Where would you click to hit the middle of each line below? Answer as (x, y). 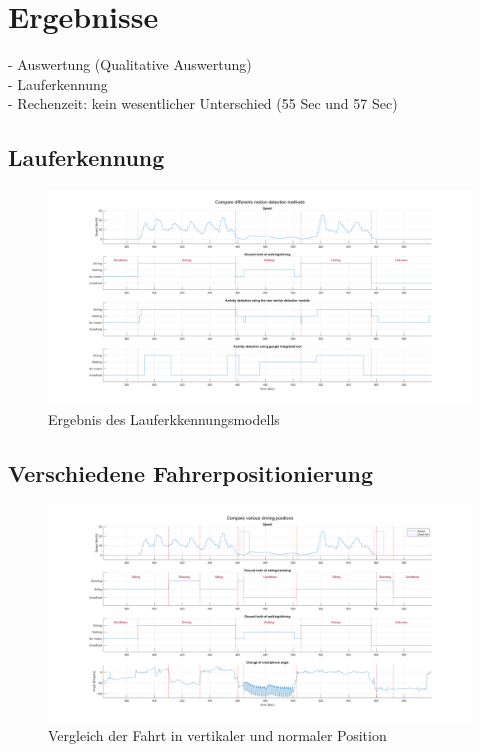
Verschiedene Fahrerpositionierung (190, 473)
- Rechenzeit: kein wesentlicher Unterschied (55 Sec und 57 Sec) (203, 103)
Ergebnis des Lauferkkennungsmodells (164, 419)
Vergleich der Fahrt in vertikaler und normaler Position (217, 734)
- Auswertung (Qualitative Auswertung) (130, 64)
